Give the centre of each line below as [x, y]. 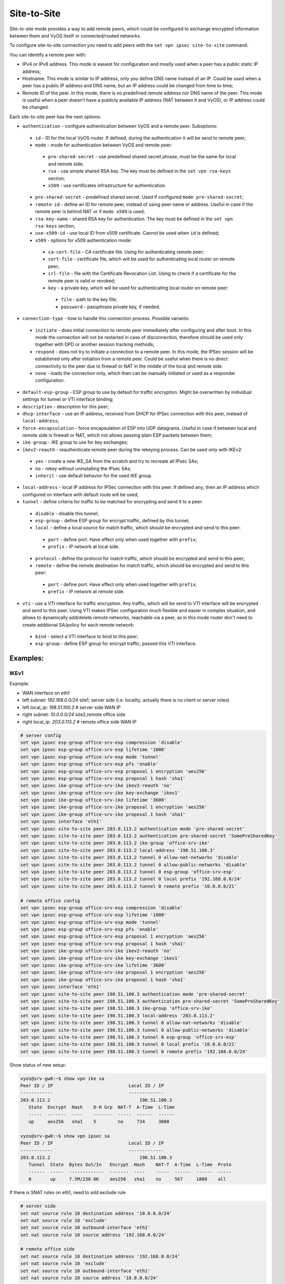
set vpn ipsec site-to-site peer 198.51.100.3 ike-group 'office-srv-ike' [117, 1008]
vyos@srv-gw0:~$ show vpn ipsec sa [65, 1136]
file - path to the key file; [89, 299]
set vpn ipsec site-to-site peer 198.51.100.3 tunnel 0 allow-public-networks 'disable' [136, 1030]
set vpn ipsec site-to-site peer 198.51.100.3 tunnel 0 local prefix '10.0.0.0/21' [129, 1044]
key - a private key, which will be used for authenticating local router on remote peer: [138, 288]
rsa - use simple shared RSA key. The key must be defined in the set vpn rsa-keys [139, 171]
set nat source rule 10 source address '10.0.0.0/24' [89, 1278]
